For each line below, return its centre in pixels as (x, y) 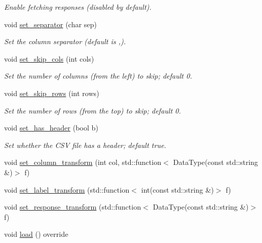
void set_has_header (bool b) (51, 128)
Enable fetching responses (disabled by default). (78, 7)
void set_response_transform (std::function (73, 207)
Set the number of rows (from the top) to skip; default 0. (93, 110)
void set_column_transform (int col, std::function (83, 162)
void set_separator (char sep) (51, 24)
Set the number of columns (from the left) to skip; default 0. (98, 76)
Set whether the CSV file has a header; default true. (85, 145)
